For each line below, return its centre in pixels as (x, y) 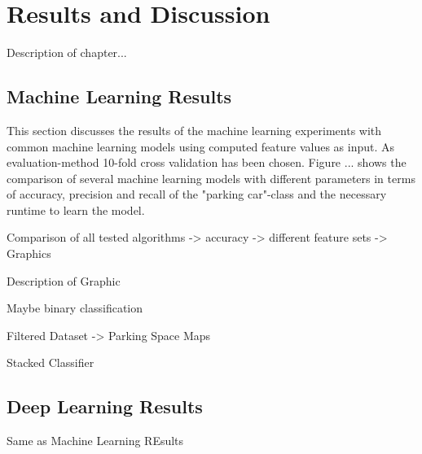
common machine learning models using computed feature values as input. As (201, 146)
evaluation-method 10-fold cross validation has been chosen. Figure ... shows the (207, 162)
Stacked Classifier (51, 362)
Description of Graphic (64, 280)
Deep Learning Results (105, 406)
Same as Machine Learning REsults (95, 441)
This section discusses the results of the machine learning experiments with (194, 130)
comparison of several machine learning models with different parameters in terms (211, 178)
